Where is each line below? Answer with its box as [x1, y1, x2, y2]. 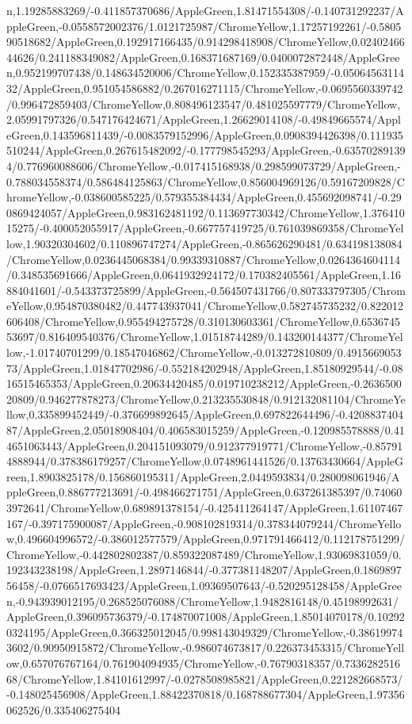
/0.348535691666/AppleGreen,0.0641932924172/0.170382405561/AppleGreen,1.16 [6, 266, 402, 283]
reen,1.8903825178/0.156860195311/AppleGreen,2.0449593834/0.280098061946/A [6, 468, 400, 485]
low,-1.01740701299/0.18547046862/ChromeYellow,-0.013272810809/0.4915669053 [6, 344, 402, 361]
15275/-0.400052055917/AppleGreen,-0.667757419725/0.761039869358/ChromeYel [6, 220, 404, 236]
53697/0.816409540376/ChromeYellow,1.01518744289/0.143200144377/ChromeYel [6, 328, 403, 345]
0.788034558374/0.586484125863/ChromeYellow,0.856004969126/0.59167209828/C [6, 173, 405, 190]
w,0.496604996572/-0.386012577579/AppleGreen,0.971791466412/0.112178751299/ [6, 531, 405, 547]
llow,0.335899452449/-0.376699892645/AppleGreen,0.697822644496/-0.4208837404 [6, 406, 404, 423]
